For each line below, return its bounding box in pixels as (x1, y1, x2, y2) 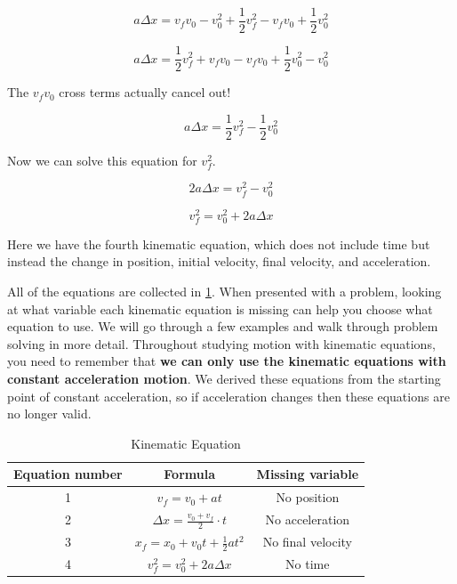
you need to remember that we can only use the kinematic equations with (7, 352, 446, 370)
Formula (164, 465, 216, 483)
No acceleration (265, 510, 350, 529)
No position (276, 488, 340, 507)
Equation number (13, 465, 123, 483)
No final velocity (262, 532, 352, 551)
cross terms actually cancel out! (59, 83, 231, 101)
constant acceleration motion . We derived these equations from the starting (7, 369, 441, 387)
